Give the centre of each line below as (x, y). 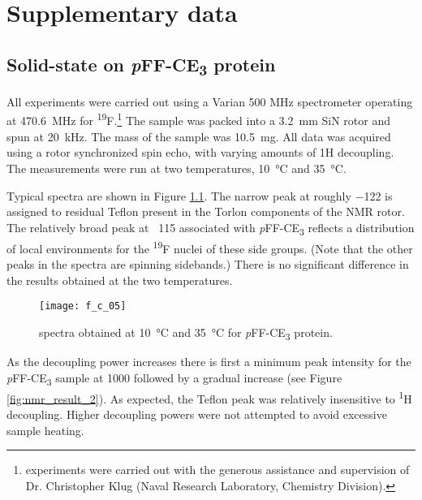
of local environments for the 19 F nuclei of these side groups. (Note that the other (210, 247)
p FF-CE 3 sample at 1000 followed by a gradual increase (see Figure (174, 378)
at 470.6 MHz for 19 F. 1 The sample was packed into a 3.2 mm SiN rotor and (198, 119)
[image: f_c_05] (83, 306)
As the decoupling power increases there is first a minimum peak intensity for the (209, 362)
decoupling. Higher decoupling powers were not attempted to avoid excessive (197, 414)
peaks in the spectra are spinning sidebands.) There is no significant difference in (208, 264)
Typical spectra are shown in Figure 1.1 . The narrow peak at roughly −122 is (200, 195)
